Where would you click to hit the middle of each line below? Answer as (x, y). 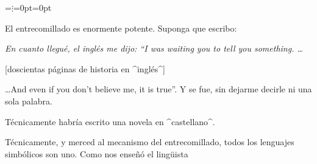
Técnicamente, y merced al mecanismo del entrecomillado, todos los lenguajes (150, 142)
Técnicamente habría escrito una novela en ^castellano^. (110, 121)
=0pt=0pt (32, 7)
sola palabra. (29, 101)
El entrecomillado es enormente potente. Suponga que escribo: (121, 28)
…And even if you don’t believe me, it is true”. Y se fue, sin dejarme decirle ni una (158, 89)
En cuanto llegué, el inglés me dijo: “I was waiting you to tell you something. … (154, 48)
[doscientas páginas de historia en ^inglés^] (85, 68)
